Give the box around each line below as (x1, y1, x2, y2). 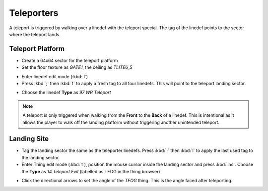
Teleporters (9, 7, 59, 18)
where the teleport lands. (9, 31, 61, 37)
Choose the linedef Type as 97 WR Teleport (21, 90, 111, 95)
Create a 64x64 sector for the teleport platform (21, 57, 118, 63)
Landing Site (9, 135, 49, 143)
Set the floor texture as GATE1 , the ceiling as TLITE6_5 (21, 64, 133, 70)
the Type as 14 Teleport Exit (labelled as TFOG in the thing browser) (21, 168, 161, 174)
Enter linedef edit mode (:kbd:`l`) (21, 73, 88, 79)
